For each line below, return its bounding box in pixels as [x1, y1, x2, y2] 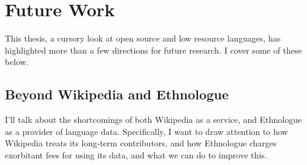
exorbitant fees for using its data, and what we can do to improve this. [5, 148, 267, 161]
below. [5, 55, 28, 68]
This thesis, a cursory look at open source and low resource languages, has [5, 32, 281, 45]
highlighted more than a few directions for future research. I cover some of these [5, 43, 302, 56]
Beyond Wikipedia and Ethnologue [5, 85, 229, 104]
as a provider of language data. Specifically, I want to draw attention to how [5, 125, 288, 137]
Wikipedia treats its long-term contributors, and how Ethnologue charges [5, 137, 277, 149]
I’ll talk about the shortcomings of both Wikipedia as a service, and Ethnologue [5, 113, 302, 126]
